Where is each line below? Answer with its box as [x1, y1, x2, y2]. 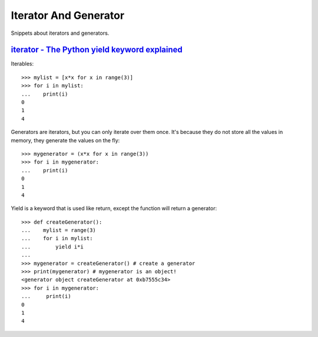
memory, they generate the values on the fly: [11, 136, 120, 144]
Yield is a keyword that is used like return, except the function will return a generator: [11, 205, 217, 212]
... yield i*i [21, 243, 84, 250]
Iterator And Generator [11, 9, 125, 22]
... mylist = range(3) [21, 227, 97, 234]
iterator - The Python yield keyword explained [11, 45, 183, 55]
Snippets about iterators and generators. [11, 30, 110, 37]
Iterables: [11, 60, 34, 67]
